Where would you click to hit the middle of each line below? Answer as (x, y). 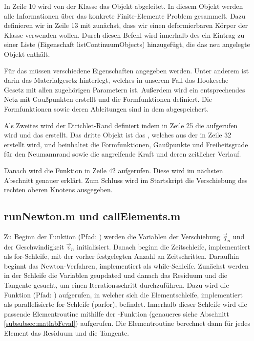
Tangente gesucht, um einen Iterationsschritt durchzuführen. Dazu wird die (116, 285)
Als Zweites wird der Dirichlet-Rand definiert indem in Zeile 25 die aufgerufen (121, 125)
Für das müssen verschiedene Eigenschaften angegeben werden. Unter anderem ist (127, 70)
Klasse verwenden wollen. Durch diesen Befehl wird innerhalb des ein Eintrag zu (124, 34)
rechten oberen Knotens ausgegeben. (58, 190)
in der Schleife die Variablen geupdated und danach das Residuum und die (116, 275)
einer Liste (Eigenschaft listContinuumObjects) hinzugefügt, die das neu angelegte (127, 44)
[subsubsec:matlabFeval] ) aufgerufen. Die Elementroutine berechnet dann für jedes (127, 323)
